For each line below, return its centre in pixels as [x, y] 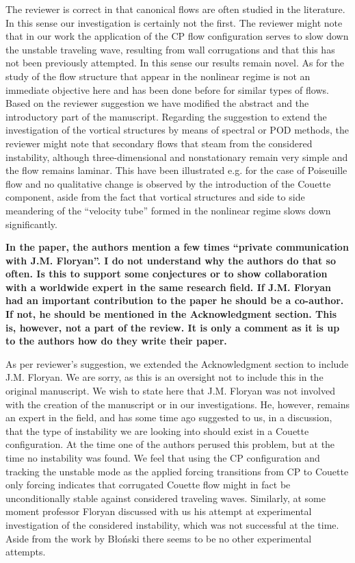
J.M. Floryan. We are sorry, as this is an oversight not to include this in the [165, 377]
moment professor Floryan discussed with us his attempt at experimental [159, 511]
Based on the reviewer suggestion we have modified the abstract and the [157, 103]
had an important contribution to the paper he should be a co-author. [175, 300]
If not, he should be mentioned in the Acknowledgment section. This [171, 314]
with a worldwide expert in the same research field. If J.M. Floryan [169, 287]
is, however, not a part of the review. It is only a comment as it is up [173, 327]
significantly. [31, 224]
